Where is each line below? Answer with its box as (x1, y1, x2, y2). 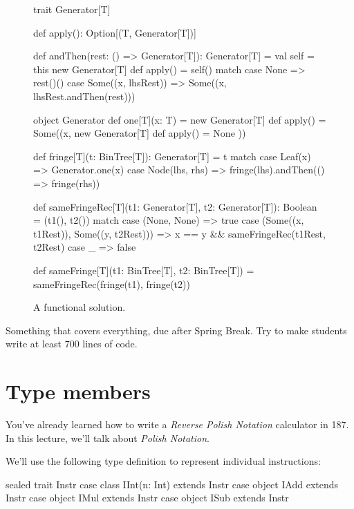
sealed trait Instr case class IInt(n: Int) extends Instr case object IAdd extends (6, 477, 339, 491)
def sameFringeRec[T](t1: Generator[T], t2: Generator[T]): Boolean (33, 199, 317, 213)
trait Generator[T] (33, 2, 111, 16)
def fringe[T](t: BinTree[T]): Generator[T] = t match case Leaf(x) (33, 148, 311, 163)
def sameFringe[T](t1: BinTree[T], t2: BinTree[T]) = (33, 262, 254, 277)
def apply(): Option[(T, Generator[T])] (33, 25, 196, 39)
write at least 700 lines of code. (6, 336, 138, 351)
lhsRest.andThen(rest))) (33, 88, 136, 103)
